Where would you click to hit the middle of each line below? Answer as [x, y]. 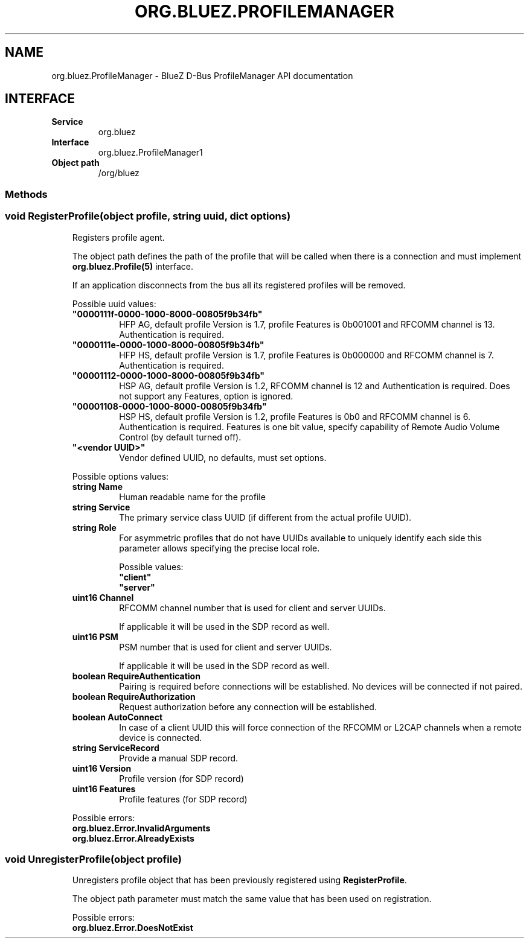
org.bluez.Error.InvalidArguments [141, 828]
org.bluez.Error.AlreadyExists [133, 838]
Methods [26, 194]
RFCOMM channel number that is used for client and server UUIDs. [252, 608]
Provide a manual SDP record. [179, 758]
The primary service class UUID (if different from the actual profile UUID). [265, 517]
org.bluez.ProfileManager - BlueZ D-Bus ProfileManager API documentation [202, 75]
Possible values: [151, 567]
